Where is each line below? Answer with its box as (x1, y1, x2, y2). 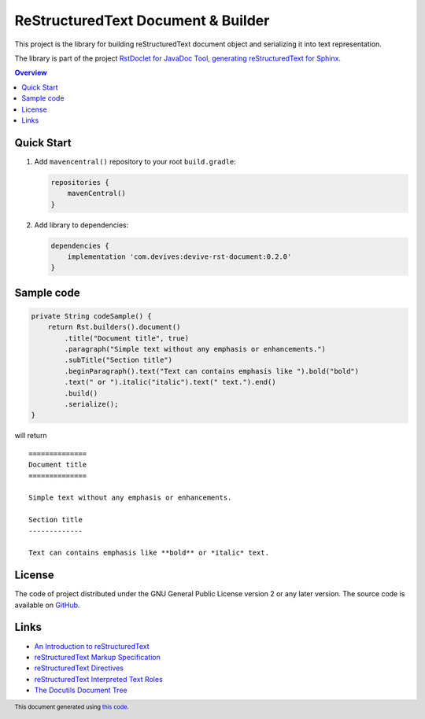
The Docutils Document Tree (34, 685, 128, 695)
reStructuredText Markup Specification (34, 652, 161, 662)
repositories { (50, 178, 109, 186)
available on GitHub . (14, 600, 80, 610)
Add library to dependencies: (34, 220, 129, 230)
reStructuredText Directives (34, 663, 124, 673)
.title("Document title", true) (64, 334, 189, 342)
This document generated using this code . (14, 703, 129, 711)
